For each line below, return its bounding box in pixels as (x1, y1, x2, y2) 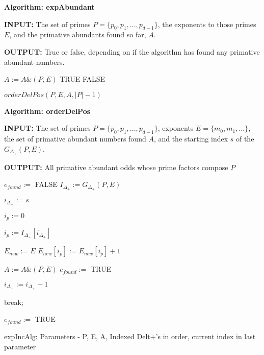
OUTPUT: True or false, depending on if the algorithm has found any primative (4, 46, 260, 57)
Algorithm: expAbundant (4, 2, 95, 12)
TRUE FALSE (60, 74, 105, 84)
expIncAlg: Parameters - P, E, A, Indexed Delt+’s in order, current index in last (4, 331, 256, 342)
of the (235, 133, 254, 144)
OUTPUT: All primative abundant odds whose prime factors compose (4, 161, 228, 172)
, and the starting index (153, 133, 228, 144)
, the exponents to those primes (157, 18, 256, 29)
